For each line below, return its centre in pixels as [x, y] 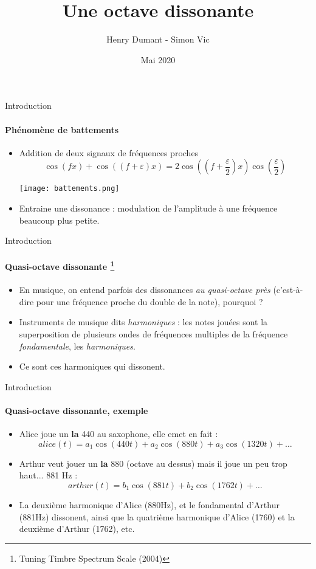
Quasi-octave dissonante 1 [60, 265]
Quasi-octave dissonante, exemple [77, 410]
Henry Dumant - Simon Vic [158, 39]
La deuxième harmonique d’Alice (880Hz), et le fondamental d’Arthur [149, 504]
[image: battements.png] [69, 189]
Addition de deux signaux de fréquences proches [109, 152]
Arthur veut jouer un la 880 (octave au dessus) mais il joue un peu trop [153, 463]
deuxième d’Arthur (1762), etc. [77, 529]
